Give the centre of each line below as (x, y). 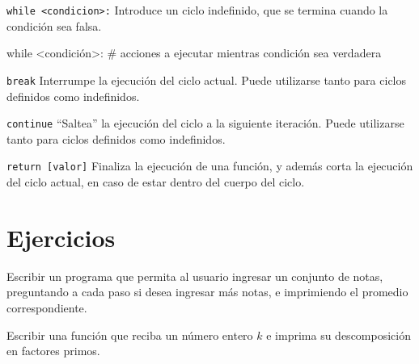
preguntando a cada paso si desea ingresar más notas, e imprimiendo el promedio (207, 292)
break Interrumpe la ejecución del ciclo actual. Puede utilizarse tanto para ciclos (207, 79)
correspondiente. (47, 307)
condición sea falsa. (54, 25)
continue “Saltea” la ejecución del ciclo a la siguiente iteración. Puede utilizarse (205, 123)
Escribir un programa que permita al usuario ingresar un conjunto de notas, (195, 276)
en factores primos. (53, 351)
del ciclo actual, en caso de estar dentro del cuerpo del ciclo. (156, 182)
